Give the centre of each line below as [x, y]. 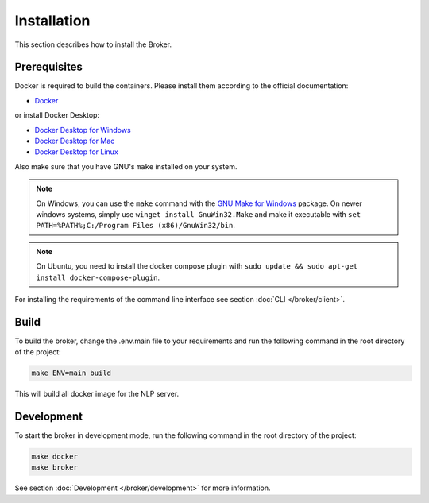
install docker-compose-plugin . [98, 277]
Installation [52, 21]
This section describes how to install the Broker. [93, 44]
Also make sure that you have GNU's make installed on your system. [126, 166]
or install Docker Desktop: [57, 115]
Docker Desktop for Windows [83, 130]
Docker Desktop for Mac [75, 141]
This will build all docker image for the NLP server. [97, 394]
